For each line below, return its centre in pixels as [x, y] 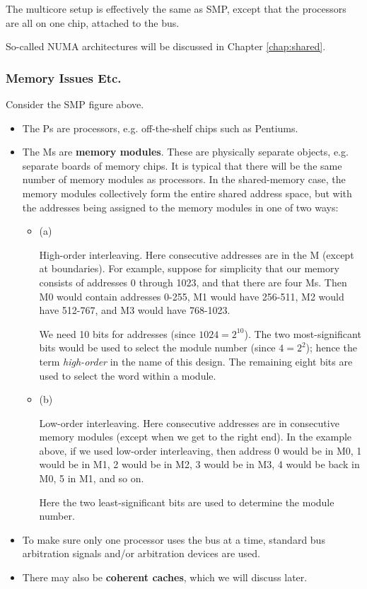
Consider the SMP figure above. [75, 104]
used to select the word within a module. [128, 375]
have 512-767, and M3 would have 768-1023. [135, 310]
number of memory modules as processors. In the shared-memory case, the [184, 179]
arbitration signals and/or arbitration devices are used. [141, 553]
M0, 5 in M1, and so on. [92, 478]
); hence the [331, 348]
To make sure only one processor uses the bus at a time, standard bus [174, 539]
